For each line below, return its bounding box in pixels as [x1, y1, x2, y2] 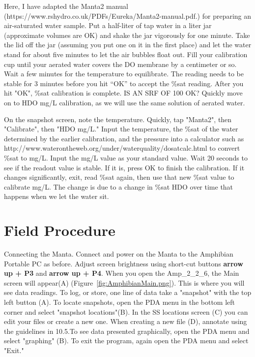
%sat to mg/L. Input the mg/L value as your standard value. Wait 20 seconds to [4, 152, 248, 162]
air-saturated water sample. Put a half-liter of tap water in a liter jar [4, 20, 212, 31]
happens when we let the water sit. [4, 191, 109, 201]
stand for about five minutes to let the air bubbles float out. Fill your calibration [4, 49, 248, 59]
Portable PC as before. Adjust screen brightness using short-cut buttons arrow [4, 258, 243, 268]
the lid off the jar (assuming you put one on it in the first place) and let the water [4, 39, 252, 50]
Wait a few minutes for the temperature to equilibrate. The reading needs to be [4, 68, 244, 79]
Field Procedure [4, 220, 115, 240]
